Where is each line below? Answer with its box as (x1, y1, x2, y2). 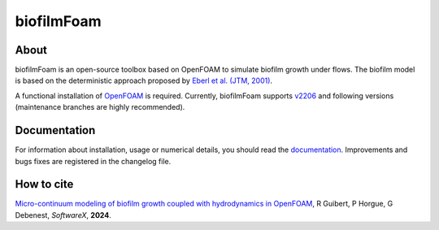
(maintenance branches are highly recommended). (15, 102, 185, 112)
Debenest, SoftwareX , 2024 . (15, 210, 111, 219)
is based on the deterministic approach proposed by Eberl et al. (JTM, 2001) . (15, 76, 272, 85)
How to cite (15, 177, 74, 191)
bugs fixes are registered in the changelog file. (15, 156, 172, 166)
